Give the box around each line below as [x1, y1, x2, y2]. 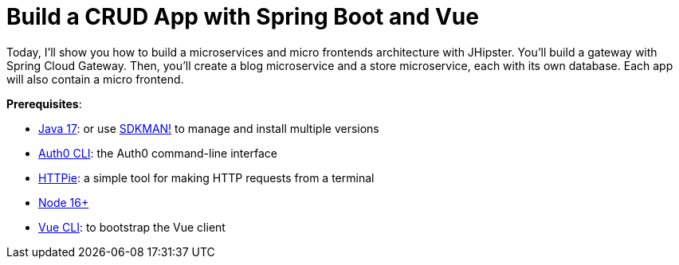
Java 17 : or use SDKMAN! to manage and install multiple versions [38, 121, 379, 135]
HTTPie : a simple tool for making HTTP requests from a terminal [38, 170, 375, 185]
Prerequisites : [6, 96, 82, 111]
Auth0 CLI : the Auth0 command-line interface [38, 146, 277, 160]
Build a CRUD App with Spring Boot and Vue [6, 3, 479, 30]
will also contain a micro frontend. [6, 72, 184, 86]
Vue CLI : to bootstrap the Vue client [38, 220, 226, 234]
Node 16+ [38, 195, 89, 209]
